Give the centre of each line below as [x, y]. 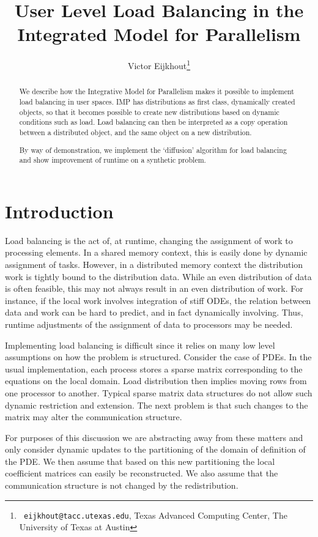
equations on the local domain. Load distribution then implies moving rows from [156, 381]
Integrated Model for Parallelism [159, 34]
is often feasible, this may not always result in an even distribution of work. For [154, 288]
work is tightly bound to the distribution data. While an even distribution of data [158, 276]
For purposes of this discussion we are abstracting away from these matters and [154, 437]
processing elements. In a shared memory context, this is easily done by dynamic [156, 252]
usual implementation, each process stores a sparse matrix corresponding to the [154, 368]
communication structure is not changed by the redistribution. [122, 485]
